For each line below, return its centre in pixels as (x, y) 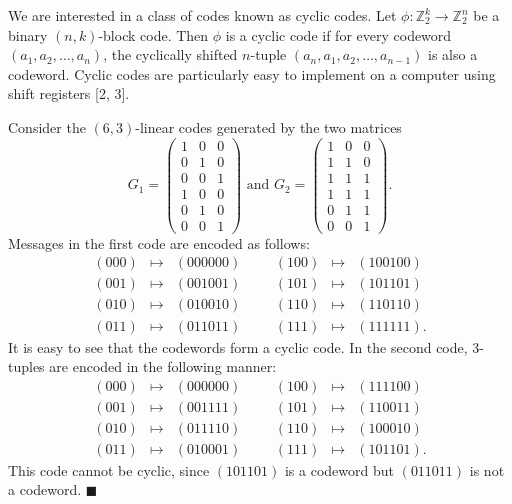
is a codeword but (339, 469)
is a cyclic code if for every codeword (338, 34)
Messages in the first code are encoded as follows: (159, 242)
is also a (453, 54)
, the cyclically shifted (170, 54)
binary (28, 34)
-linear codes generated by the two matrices (268, 126)
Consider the (47, 126)
